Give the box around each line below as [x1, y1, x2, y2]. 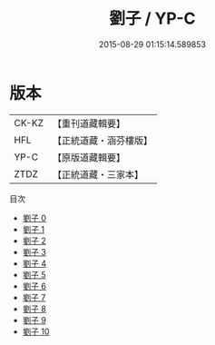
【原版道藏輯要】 [52, 151, 125, 163]
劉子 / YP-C [109, 8, 196, 29]
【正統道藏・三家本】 [52, 168, 143, 181]
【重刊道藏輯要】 [52, 117, 125, 130]
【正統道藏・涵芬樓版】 [52, 133, 152, 146]
